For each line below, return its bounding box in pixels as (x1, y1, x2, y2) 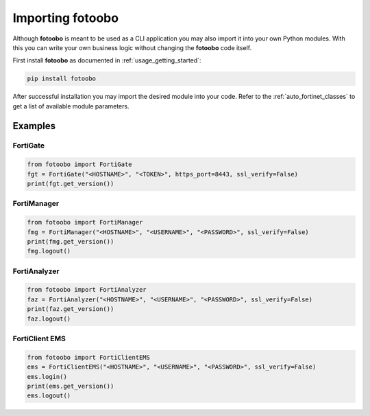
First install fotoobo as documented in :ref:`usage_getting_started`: (12, 56, 201, 65)
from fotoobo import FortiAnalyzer (27, 286, 147, 294)
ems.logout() (27, 392, 71, 400)
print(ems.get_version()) (27, 382, 114, 390)
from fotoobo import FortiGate (27, 161, 133, 168)
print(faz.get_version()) (27, 305, 114, 313)
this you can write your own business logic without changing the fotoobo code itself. (12, 43, 252, 51)
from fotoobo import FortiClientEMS (27, 354, 151, 361)
